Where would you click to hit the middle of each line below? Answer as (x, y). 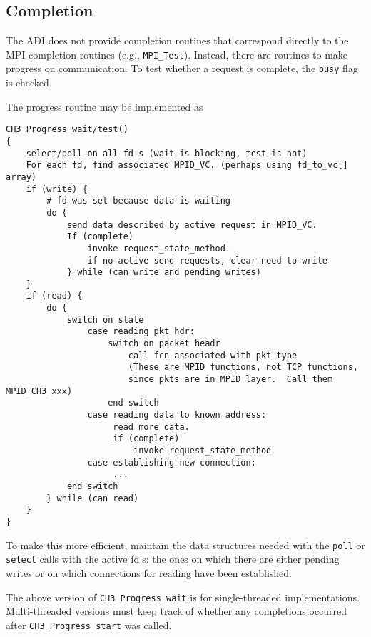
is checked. (29, 82)
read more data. (151, 427)
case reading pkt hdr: (141, 332)
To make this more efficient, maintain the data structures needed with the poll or (185, 545)
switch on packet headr (164, 344)
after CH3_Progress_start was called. (89, 625)
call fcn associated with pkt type (213, 355)
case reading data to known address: (177, 415)
